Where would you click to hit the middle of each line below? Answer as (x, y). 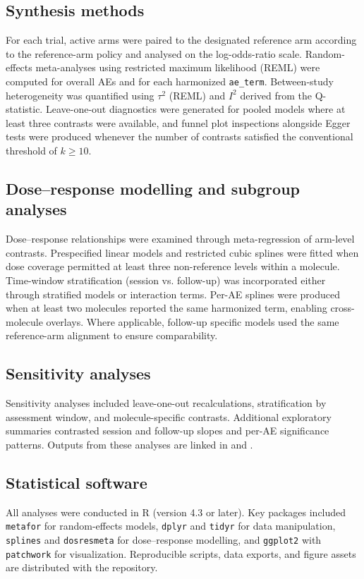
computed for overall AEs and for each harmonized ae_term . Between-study (170, 81)
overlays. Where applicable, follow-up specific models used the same (193, 321)
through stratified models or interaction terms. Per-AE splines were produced (173, 294)
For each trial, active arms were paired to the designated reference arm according (181, 40)
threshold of (31, 151)
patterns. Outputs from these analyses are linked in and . (129, 444)
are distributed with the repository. (82, 567)
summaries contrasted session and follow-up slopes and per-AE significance (168, 431)
